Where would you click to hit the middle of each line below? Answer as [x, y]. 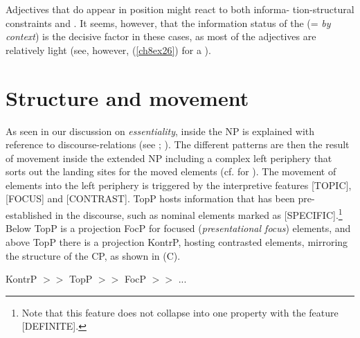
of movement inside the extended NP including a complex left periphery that [169, 158]
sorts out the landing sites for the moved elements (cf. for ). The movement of [171, 171]
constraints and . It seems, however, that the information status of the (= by [168, 23]
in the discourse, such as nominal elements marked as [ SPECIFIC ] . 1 [199, 214]
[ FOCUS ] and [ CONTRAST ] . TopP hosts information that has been [150, 198]
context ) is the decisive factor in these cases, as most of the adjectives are [161, 36]
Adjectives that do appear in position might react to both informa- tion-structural [180, 9]
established [29, 214]
